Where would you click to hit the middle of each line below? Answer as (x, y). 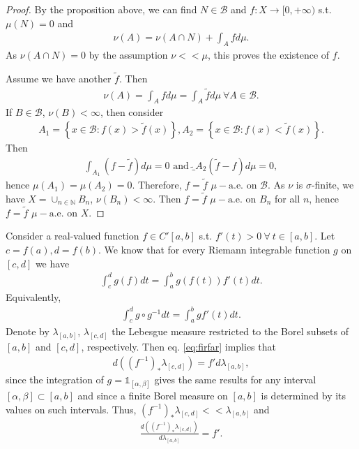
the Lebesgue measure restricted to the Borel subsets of (230, 331)
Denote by (28, 331)
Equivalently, (33, 297)
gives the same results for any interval (235, 379)
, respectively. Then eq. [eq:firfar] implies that (178, 347)
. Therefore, (157, 185)
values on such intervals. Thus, (71, 409)
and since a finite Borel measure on (153, 396)
